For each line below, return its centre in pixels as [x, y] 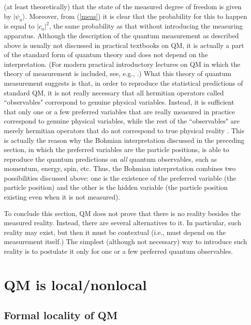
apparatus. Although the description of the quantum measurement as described [121, 35]
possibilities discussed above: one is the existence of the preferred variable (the [120, 178]
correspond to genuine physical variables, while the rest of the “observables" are [122, 121]
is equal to [19, 26]
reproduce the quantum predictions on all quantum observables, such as [111, 159]
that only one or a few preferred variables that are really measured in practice [119, 111]
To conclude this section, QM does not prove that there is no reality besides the [122, 213]
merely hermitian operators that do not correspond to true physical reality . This [124, 130]
